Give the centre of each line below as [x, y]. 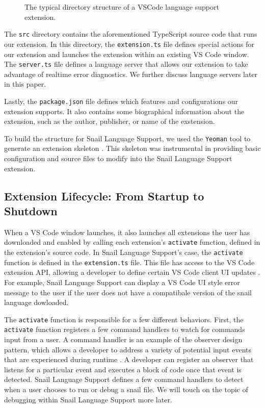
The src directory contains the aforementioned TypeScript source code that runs [131, 34]
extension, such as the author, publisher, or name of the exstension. [110, 121]
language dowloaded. [36, 302]
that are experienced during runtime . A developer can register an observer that [129, 359]
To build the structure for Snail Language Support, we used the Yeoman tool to [127, 138]
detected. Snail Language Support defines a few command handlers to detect [124, 379]
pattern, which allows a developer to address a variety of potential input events [128, 349]
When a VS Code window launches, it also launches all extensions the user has [127, 232]
